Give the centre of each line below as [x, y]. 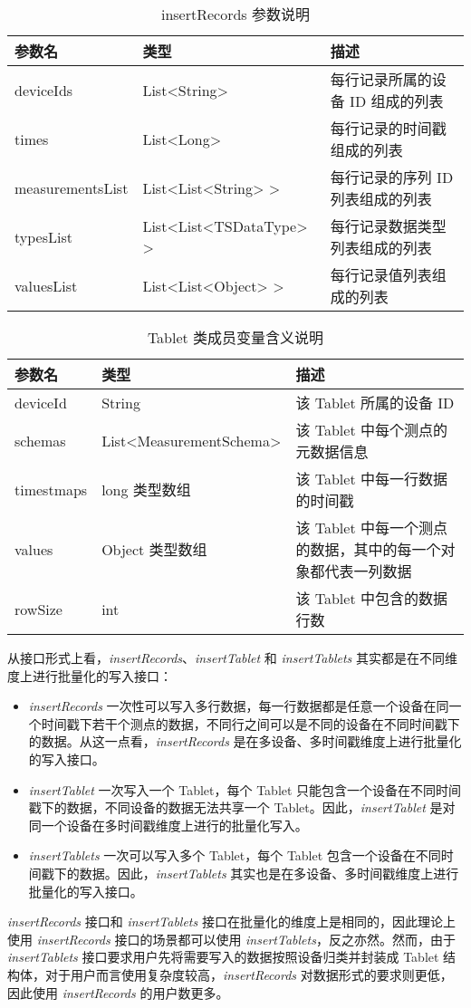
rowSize [38, 609]
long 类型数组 [146, 490]
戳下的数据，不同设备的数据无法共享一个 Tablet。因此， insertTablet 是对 [242, 807]
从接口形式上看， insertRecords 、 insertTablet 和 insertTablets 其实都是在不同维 [232, 658]
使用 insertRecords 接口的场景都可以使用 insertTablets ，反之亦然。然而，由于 [231, 939]
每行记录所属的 [381, 79]
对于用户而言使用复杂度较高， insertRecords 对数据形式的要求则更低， [249, 974]
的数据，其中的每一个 [368, 549]
